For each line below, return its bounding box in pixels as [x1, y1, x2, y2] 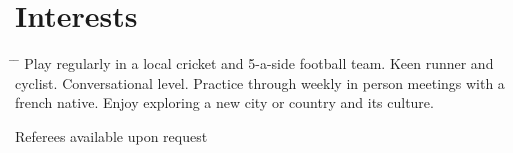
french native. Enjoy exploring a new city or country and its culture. [15, 92, 434, 113]
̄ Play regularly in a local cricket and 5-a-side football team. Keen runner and [15, 53, 494, 74]
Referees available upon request [15, 125, 208, 146]
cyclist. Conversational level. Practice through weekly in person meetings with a [15, 72, 505, 93]
